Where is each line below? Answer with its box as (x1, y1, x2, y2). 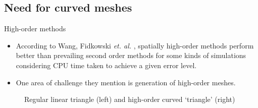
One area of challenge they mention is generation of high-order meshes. (16, 77, 236, 87)
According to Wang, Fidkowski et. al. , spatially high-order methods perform (16, 40, 254, 50)
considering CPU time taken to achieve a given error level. (16, 60, 197, 70)
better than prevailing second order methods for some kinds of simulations (16, 50, 246, 61)
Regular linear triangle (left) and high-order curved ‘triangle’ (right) (24, 94, 235, 104)
